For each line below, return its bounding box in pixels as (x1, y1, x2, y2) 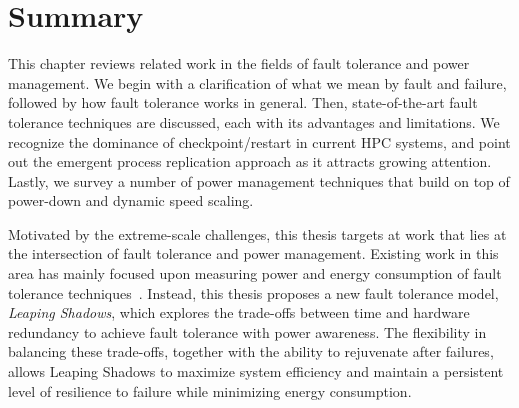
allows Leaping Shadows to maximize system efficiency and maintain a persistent (8, 361, 504, 382)
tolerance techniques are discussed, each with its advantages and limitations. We (8, 111, 500, 132)
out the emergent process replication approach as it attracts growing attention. (8, 151, 492, 172)
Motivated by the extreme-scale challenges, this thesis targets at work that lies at (8, 223, 507, 244)
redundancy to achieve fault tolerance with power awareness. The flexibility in (8, 321, 487, 342)
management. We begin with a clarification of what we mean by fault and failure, (8, 72, 507, 93)
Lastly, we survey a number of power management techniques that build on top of (8, 170, 510, 191)
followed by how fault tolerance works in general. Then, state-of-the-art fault (8, 92, 478, 113)
